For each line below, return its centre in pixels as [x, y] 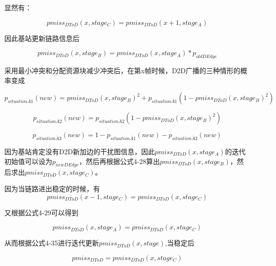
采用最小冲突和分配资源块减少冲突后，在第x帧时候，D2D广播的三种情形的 [122, 70]
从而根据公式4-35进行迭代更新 [52, 243]
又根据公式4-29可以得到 [41, 212]
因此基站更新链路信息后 [42, 38]
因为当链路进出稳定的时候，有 [52, 188]
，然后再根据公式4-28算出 [119, 161]
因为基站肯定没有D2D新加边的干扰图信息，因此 [80, 151]
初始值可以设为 [28, 161]
